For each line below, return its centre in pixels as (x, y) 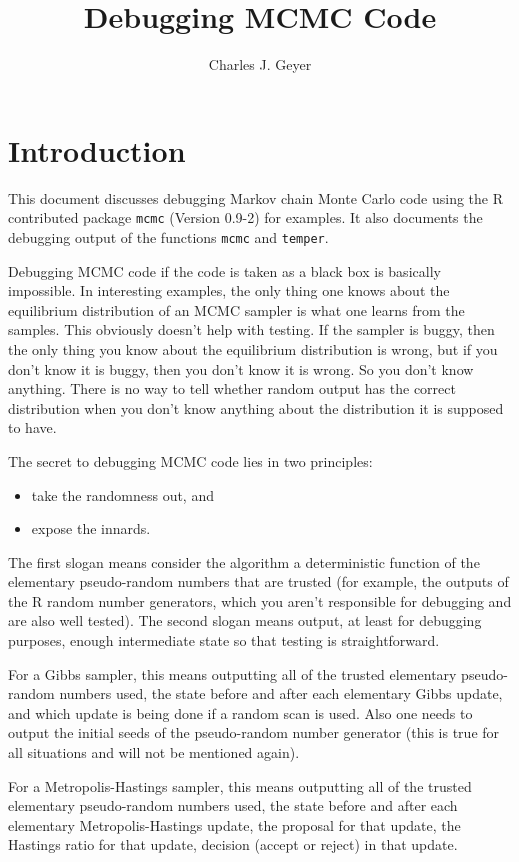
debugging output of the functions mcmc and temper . (168, 236)
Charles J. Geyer (260, 64)
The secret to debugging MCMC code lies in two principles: (190, 460)
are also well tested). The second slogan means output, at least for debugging (245, 620)
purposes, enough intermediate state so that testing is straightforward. (224, 640)
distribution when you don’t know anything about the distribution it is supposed (256, 407)
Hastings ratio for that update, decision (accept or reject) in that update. (233, 844)
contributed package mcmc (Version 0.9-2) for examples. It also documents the (245, 217)
